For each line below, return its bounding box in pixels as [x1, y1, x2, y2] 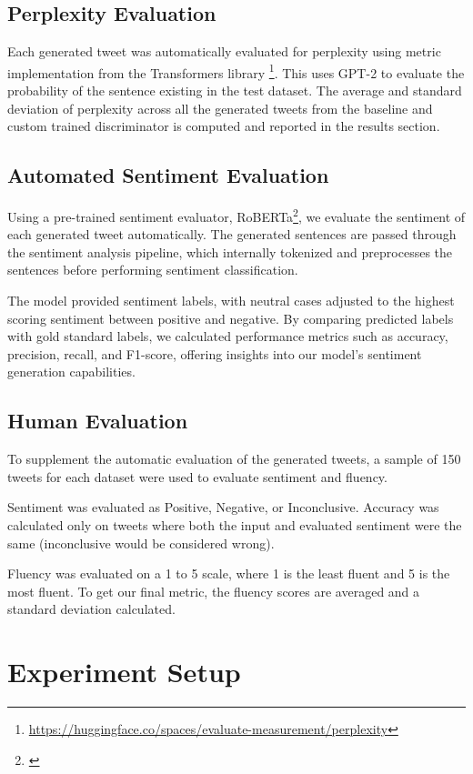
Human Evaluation [7, 407, 188, 435]
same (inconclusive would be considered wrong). [7, 533, 275, 552]
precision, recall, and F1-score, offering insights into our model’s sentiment [7, 344, 422, 363]
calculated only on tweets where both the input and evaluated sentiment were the [7, 516, 462, 535]
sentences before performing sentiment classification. [7, 260, 298, 279]
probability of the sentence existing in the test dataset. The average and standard [7, 81, 462, 100]
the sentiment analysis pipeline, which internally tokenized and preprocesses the [7, 242, 453, 261]
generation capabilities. [7, 362, 136, 381]
